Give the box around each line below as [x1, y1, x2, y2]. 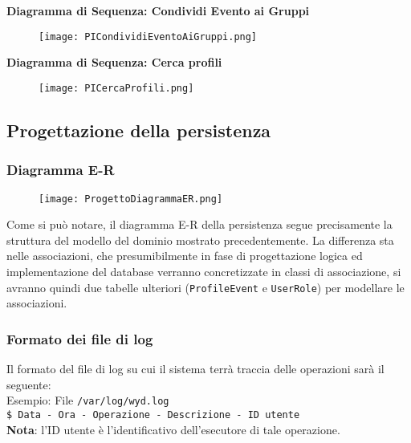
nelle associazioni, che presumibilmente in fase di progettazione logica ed [6, 247, 363, 264]
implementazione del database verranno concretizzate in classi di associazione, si [6, 262, 401, 279]
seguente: [6, 376, 51, 392]
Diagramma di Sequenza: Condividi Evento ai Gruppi [6, 2, 310, 18]
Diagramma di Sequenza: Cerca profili [6, 54, 222, 71]
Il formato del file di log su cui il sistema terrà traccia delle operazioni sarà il [6, 360, 385, 376]
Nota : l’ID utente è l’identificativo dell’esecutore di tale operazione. [6, 421, 340, 437]
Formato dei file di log [6, 328, 153, 348]
